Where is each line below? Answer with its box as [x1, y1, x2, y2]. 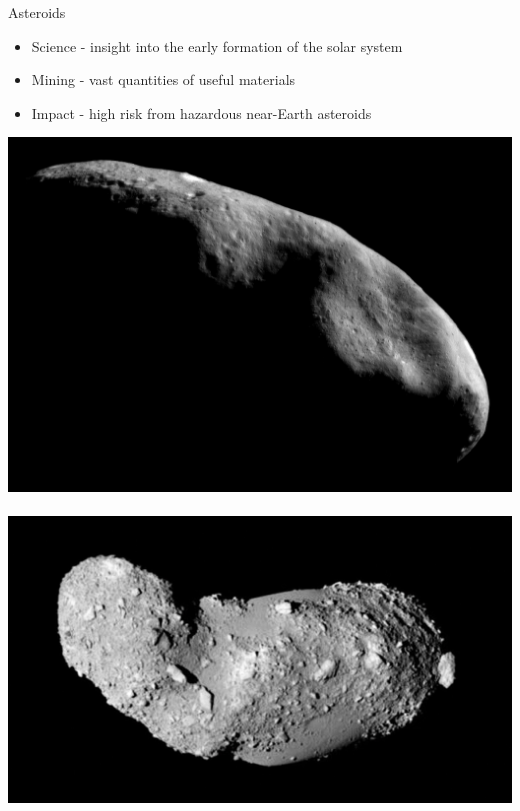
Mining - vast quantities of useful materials [31, 69, 296, 90]
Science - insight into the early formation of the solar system [31, 35, 403, 56]
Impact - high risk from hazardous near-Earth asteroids [31, 102, 372, 123]
